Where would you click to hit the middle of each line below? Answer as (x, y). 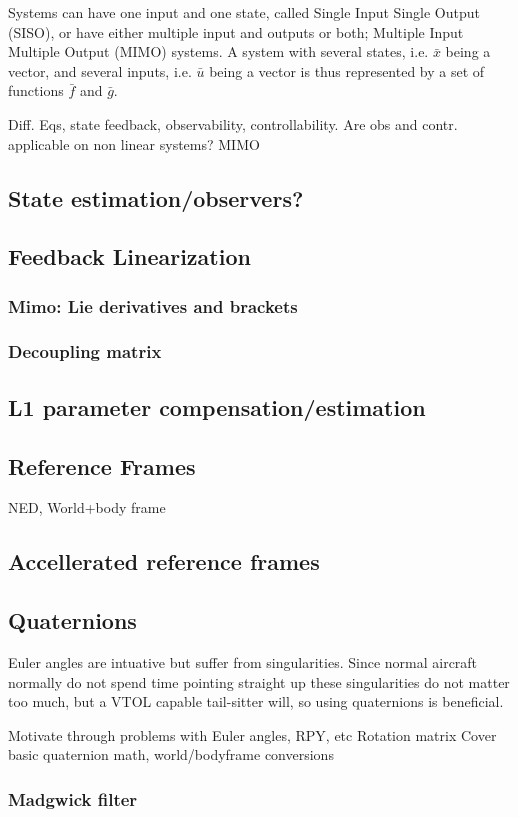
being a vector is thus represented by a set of (347, 70)
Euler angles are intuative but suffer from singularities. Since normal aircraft (243, 661)
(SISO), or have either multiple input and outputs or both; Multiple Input (236, 31)
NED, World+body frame (87, 507)
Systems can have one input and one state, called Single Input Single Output (244, 12)
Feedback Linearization (129, 256)
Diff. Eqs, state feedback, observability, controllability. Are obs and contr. (233, 123)
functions (36, 90)
